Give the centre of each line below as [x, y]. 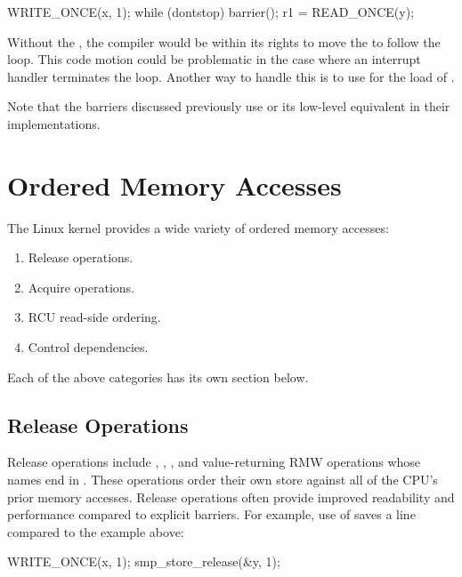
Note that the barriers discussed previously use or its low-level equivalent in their [229, 106]
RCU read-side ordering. [94, 317]
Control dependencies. [88, 347]
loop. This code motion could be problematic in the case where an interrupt [214, 59]
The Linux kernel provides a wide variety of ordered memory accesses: [198, 227]
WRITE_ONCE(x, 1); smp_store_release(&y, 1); [144, 561]
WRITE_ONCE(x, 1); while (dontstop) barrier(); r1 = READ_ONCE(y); [211, 12]
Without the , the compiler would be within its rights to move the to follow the [224, 41]
